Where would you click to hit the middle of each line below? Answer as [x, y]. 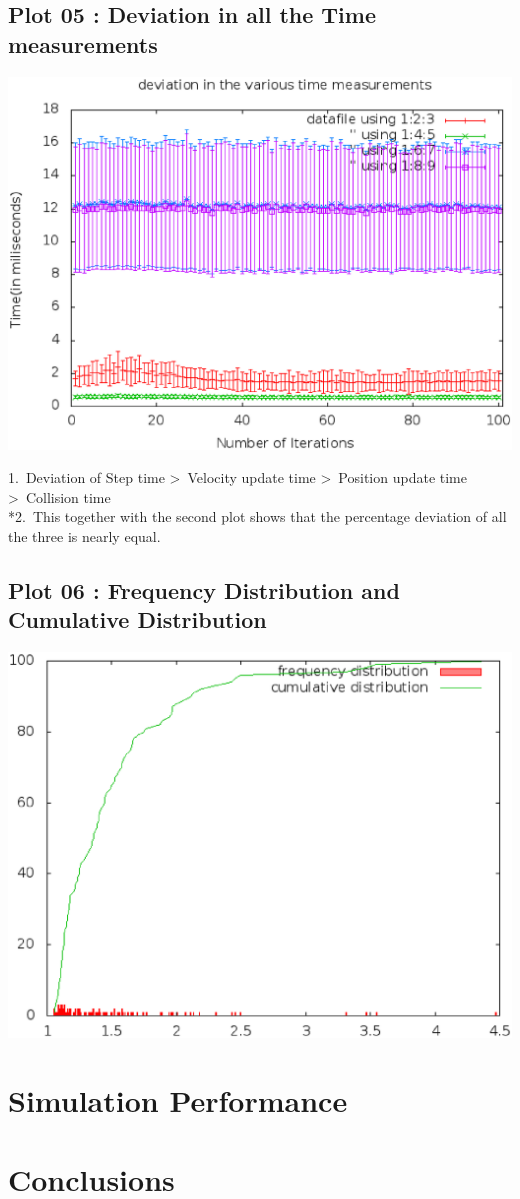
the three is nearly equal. [84, 536]
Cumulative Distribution [137, 619]
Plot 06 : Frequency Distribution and [204, 590]
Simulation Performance [178, 1100]
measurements [83, 43]
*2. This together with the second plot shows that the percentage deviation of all [257, 516]
